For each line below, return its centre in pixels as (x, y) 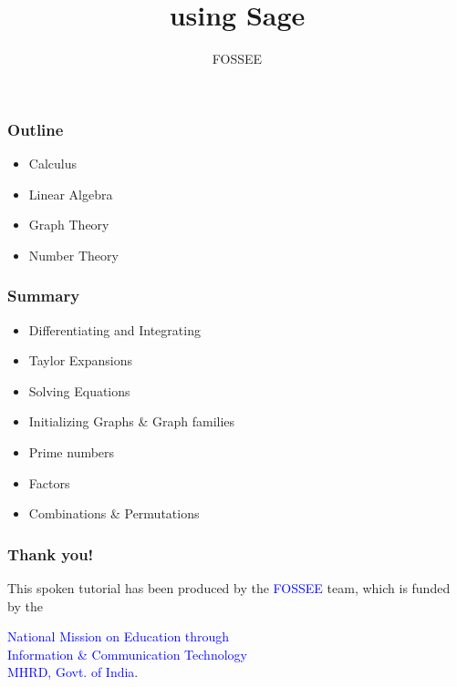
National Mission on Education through (119, 636)
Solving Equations (79, 390)
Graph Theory (69, 225)
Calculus (52, 164)
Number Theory (73, 255)
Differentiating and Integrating (114, 329)
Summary (44, 296)
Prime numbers (72, 451)
